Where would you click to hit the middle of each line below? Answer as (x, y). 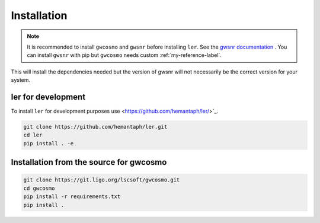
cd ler (33, 135)
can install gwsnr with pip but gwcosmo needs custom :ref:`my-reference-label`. (124, 55)
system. (21, 80)
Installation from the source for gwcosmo (89, 162)
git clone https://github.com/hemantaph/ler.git (95, 127)
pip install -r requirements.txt (72, 197)
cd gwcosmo (39, 188)
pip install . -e (49, 143)
